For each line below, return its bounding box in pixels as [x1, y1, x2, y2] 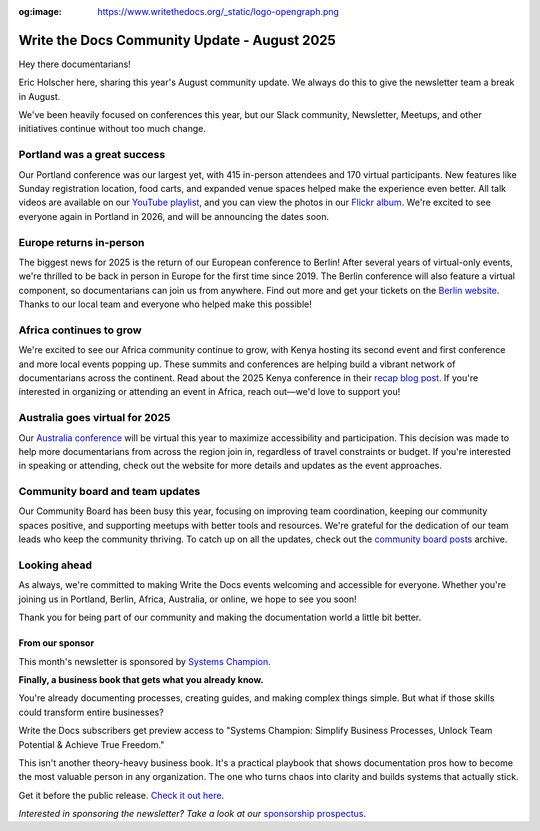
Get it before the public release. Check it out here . [18, 789, 225, 801]
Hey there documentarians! [18, 58, 132, 70]
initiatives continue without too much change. [18, 123, 207, 135]
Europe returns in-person [18, 235, 145, 249]
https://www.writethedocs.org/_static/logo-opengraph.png [97, 6, 340, 17]
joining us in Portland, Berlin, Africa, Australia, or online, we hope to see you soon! [18, 593, 357, 605]
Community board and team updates [18, 485, 201, 499]
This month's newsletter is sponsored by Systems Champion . [18, 655, 272, 667]
